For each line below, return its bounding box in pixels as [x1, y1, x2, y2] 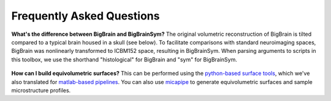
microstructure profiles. [11, 86, 71, 94]
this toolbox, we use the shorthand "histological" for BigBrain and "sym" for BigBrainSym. [11, 55, 237, 63]
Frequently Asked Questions [11, 9, 160, 23]
